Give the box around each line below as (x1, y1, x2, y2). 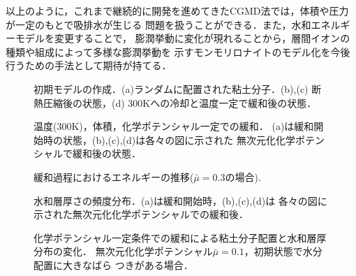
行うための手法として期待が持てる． (6, 58, 172, 73)
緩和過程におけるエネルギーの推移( (34, 169, 194, 184)
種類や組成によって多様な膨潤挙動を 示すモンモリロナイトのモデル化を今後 (6, 44, 350, 59)
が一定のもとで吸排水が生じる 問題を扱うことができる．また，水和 (6, 17, 311, 31)
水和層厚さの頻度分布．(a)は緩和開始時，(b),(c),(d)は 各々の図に (34, 193, 327, 208)
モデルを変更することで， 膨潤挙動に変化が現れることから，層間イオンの (15, 31, 350, 45)
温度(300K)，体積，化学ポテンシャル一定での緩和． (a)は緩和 (34, 119, 314, 133)
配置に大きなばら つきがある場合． (34, 257, 193, 272)
